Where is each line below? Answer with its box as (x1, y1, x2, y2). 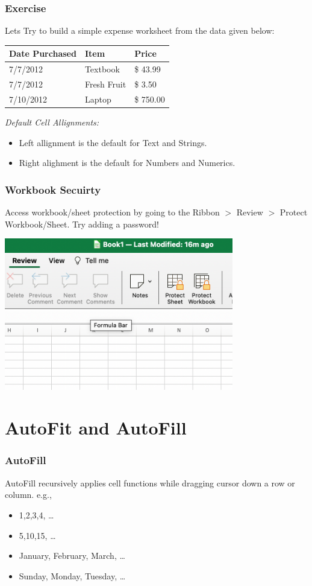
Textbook (84, 63, 120, 75)
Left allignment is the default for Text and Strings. (19, 136, 207, 148)
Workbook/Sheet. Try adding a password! (5, 217, 159, 230)
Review (236, 205, 263, 218)
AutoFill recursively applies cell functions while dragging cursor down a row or (5, 476, 295, 489)
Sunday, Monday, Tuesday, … (19, 569, 126, 582)
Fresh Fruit (84, 78, 126, 90)
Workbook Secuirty (5, 182, 101, 197)
